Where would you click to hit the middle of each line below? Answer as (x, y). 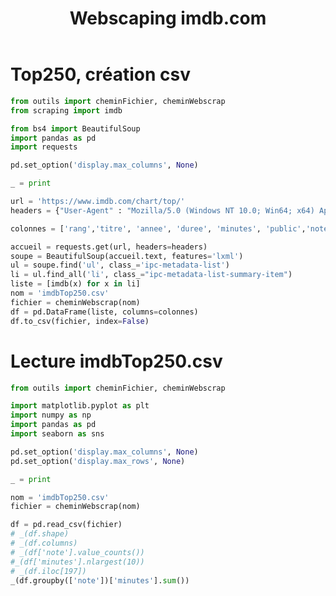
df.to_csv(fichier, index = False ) (80, 321)
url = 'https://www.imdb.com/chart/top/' (98, 202)
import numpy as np (51, 415)
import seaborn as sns (57, 434)
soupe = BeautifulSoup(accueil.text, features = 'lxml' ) (127, 256)
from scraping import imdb (66, 110)
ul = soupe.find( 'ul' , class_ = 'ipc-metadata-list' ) (120, 265)
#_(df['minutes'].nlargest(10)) (77, 562)
